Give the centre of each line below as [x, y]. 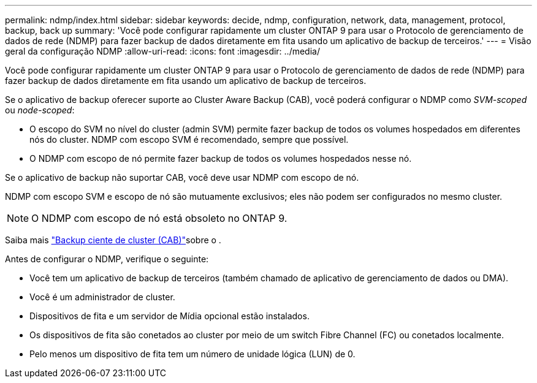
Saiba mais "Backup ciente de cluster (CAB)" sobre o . [113, 240]
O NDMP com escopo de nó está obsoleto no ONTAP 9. [159, 218]
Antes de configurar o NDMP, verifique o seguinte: [107, 259]
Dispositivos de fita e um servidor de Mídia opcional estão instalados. [169, 316]
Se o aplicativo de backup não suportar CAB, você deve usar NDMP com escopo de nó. [182, 177]
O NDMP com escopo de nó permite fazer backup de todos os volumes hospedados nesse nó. [221, 158]
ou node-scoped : [40, 110]
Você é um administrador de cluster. [102, 297]
